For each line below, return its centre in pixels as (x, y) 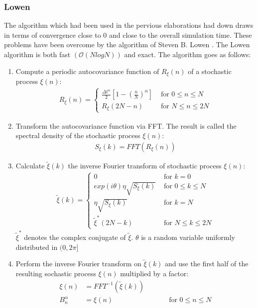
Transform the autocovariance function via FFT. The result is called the (126, 125)
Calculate (30, 166)
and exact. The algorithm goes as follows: (188, 54)
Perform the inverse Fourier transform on (78, 264)
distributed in (37, 247)
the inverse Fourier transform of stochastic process (145, 166)
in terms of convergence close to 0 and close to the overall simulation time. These (128, 35)
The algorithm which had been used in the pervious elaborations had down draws (129, 25)
